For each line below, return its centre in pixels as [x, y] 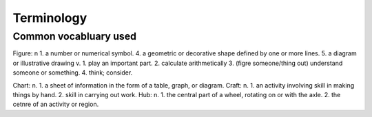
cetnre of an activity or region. [56, 104]
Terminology [50, 18]
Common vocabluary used [75, 36]
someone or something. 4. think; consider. [73, 73]
